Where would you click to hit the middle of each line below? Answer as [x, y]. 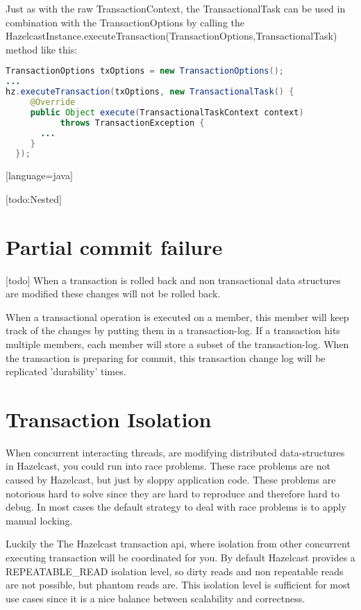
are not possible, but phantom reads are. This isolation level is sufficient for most [178, 585]
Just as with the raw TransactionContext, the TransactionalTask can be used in [176, 8]
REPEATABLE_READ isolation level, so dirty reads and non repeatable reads [175, 571]
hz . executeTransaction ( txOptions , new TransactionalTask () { [150, 92]
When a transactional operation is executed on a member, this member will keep [177, 316]
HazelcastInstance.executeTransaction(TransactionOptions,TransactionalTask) [171, 36]
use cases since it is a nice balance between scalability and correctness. [156, 598]
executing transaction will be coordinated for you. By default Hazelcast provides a [180, 557]
